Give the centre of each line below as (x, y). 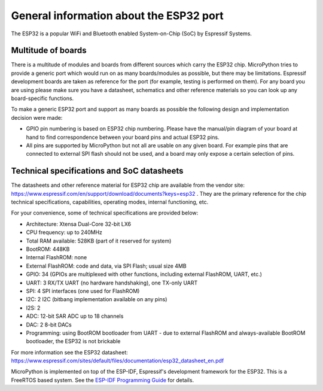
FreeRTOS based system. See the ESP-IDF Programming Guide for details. (103, 380)
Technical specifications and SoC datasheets (97, 171)
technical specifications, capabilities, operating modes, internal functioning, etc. (110, 202)
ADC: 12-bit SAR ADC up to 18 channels (75, 316)
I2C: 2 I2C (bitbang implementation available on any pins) (97, 299)
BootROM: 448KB (48, 249)
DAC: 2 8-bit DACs (49, 325)
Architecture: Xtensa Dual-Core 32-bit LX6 (79, 224)
